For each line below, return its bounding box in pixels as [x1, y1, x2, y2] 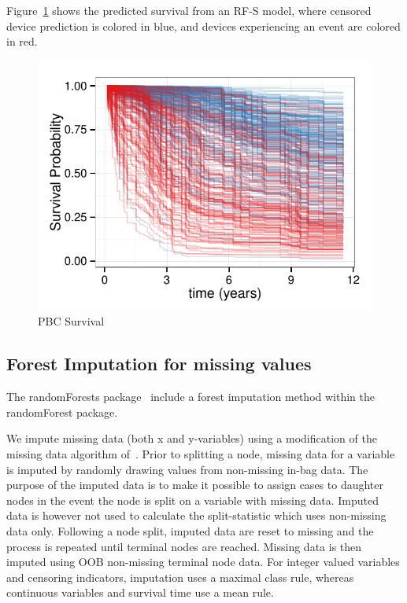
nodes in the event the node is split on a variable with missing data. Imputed [6, 491, 379, 508]
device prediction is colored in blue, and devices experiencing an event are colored [6, 17, 401, 34]
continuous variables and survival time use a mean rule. [6, 584, 274, 601]
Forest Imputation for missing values [6, 351, 312, 376]
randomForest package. [6, 403, 118, 420]
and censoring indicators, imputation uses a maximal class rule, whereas [6, 568, 354, 585]
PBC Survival [38, 313, 105, 329]
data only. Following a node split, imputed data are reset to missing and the [6, 522, 374, 539]
